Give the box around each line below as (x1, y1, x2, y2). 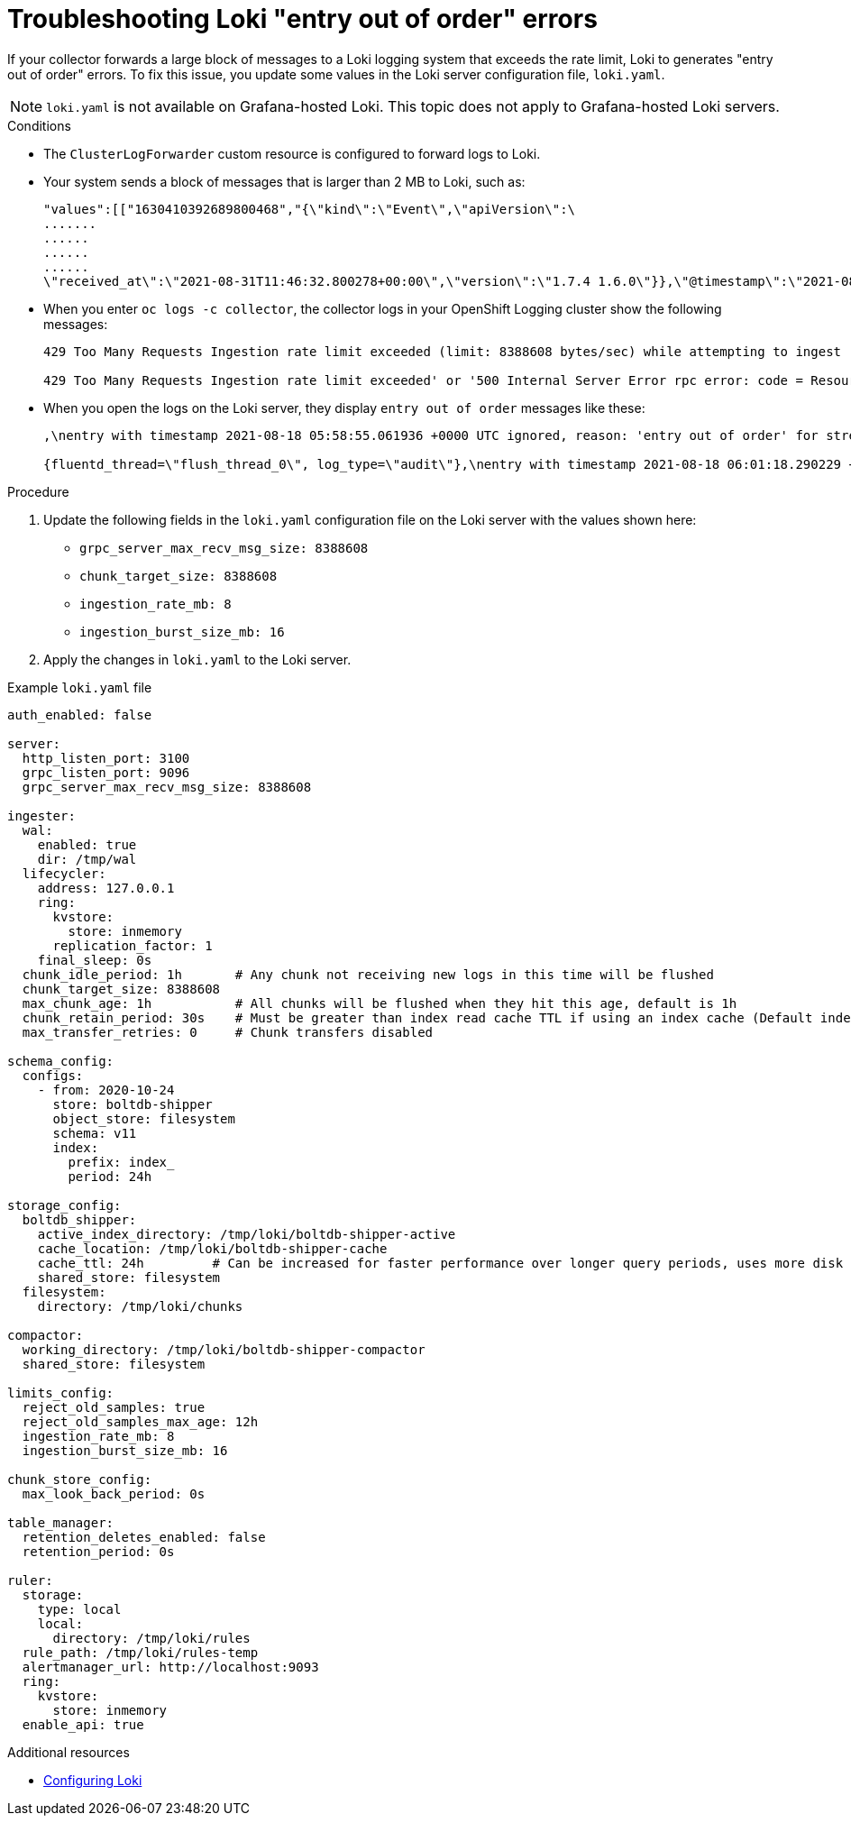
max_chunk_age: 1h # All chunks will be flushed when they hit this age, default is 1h (22, 995, 737, 1011)
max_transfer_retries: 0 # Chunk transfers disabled (22, 1024, 434, 1040)
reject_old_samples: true (22, 1399, 206, 1415)
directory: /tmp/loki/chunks (37, 1298, 243, 1314)
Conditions (7, 117, 71, 133)
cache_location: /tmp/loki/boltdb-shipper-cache (37, 1241, 388, 1256)
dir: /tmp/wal (37, 851, 137, 866)
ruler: (7, 1572, 53, 1588)
